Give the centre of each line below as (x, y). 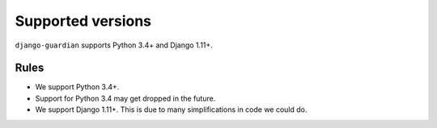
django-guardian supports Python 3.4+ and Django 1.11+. (114, 45)
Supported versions (83, 21)
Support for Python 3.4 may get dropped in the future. (125, 98)
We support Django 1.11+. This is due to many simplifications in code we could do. (171, 109)
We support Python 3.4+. (77, 87)
